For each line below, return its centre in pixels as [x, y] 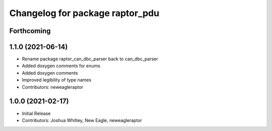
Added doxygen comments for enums [61, 66]
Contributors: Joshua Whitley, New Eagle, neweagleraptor [82, 120]
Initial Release [36, 113]
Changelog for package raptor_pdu [84, 13]
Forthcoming [30, 31]
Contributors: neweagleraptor [53, 87]
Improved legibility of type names [57, 80]
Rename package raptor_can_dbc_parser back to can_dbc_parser [90, 59]
